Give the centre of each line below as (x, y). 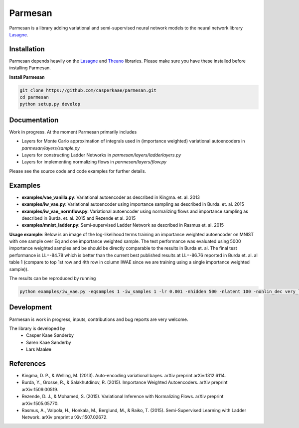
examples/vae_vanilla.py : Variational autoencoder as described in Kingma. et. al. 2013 (111, 197)
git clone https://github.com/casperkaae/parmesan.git (88, 90)
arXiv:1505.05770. (40, 403)
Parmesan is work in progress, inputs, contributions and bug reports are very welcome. (99, 319)
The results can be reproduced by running (53, 279)
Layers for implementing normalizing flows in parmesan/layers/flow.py (94, 162)
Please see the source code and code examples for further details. (78, 171)
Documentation (34, 120)
